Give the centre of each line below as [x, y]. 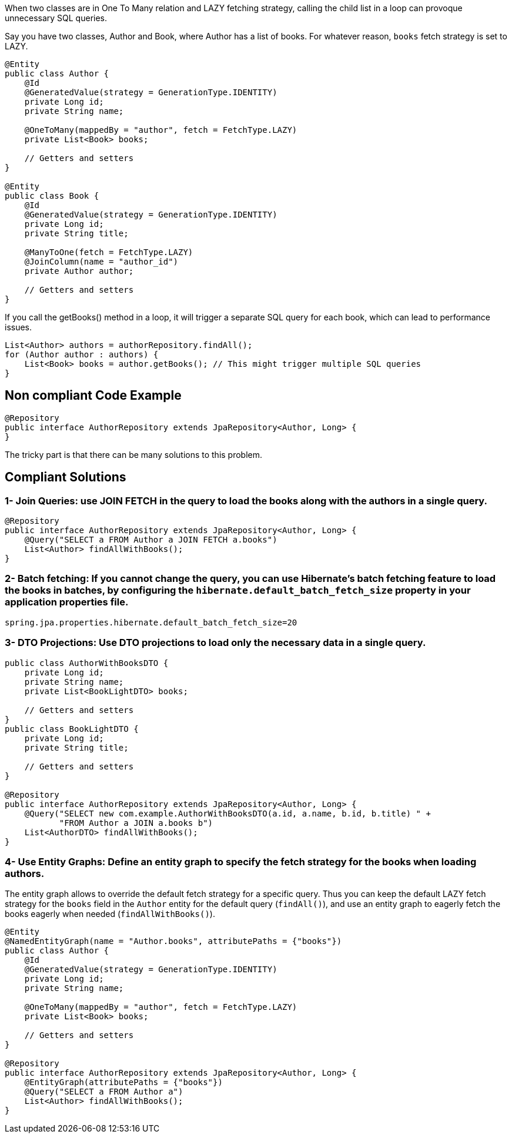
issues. [19, 327]
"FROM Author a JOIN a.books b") [136, 823]
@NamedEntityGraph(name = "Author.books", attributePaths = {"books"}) [173, 941]
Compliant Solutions [66, 477]
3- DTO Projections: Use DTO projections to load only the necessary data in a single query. [215, 643]
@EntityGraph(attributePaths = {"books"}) [123, 1082]
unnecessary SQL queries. [56, 18]
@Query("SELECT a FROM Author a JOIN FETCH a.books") [151, 540]
